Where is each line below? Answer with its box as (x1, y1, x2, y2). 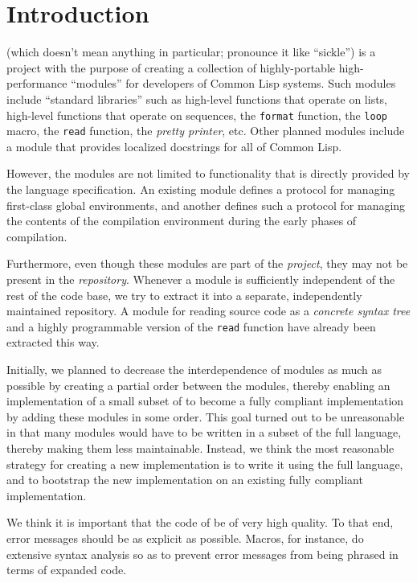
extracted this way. (6, 334, 100, 351)
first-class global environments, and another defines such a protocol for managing (6, 196, 406, 213)
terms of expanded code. (6, 561, 127, 578)
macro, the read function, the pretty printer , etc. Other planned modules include (6, 122, 405, 139)
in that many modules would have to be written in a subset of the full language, (6, 424, 402, 441)
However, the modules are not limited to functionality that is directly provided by (6, 165, 410, 182)
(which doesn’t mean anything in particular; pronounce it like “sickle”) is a (6, 43, 376, 60)
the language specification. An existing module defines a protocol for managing (6, 181, 395, 197)
